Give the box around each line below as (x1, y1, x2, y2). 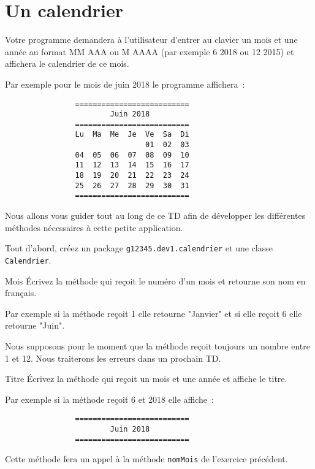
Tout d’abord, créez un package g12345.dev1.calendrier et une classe (5, 242, 273, 254)
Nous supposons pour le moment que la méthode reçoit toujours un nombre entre (5, 339, 310, 352)
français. (5, 286, 37, 299)
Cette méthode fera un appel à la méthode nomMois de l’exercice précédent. (5, 452, 288, 465)
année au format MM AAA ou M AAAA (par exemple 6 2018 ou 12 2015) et (5, 45, 294, 58)
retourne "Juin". (5, 319, 65, 332)
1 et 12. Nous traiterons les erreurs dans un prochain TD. (5, 351, 221, 364)
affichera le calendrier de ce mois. (5, 57, 129, 70)
